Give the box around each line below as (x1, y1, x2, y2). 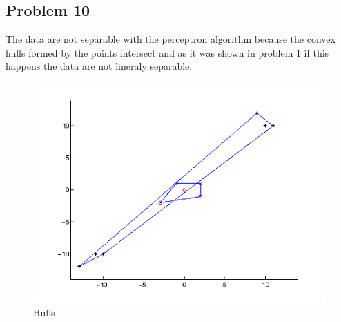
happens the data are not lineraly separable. (6, 59, 193, 73)
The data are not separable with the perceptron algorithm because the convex (6, 32, 335, 46)
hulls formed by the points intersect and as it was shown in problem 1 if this (6, 45, 329, 59)
